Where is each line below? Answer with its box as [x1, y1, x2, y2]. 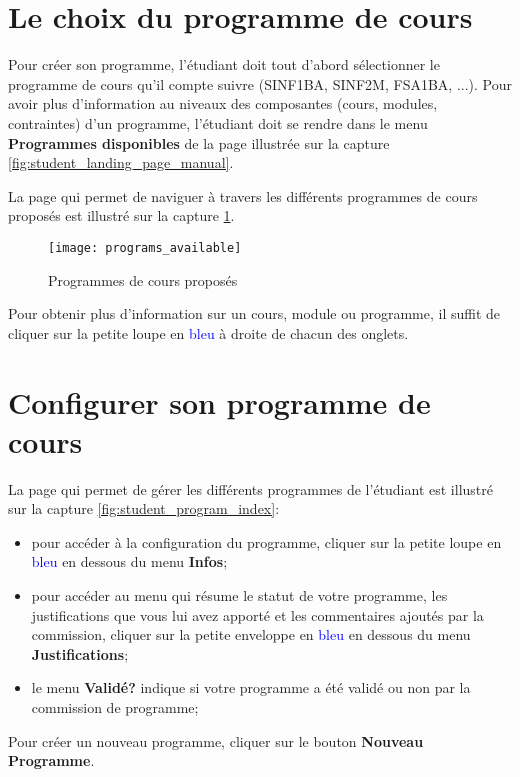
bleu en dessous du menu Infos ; [31, 551, 228, 572]
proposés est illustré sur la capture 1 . [8, 205, 235, 226]
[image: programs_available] [48, 240, 242, 255]
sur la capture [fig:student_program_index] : [8, 498, 280, 519]
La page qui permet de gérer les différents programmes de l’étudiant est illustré [8, 478, 493, 499]
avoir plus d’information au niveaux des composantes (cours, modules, [8, 93, 438, 114]
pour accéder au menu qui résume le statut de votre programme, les [31, 585, 448, 605]
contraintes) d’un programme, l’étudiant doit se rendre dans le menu [8, 112, 428, 133]
